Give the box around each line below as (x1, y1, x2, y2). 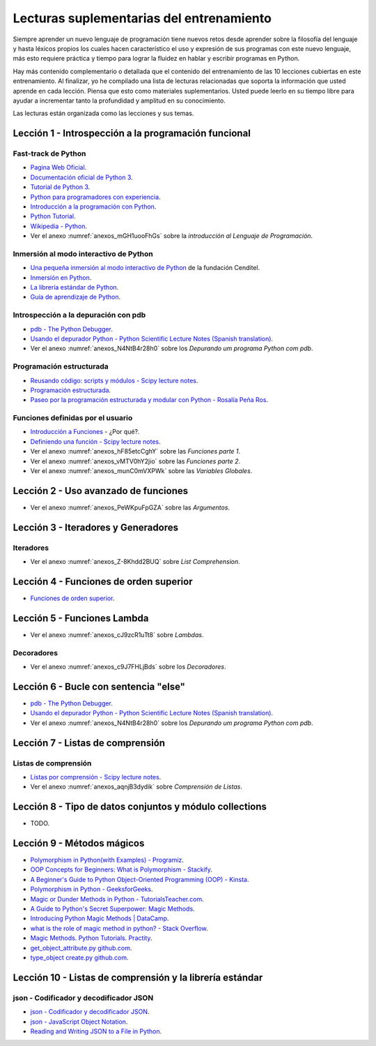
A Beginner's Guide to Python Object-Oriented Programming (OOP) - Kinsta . (30, 875, 249, 883)
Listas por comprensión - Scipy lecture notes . (30, 772, 162, 781)
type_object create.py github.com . (30, 953, 129, 962)
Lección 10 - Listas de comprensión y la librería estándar (13, 971, 263, 983)
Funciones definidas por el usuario (13, 413, 133, 423)
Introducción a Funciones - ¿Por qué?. (30, 428, 140, 436)
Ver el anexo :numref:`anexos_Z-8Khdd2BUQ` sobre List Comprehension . (30, 558, 240, 566)
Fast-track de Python (13, 149, 86, 158)
